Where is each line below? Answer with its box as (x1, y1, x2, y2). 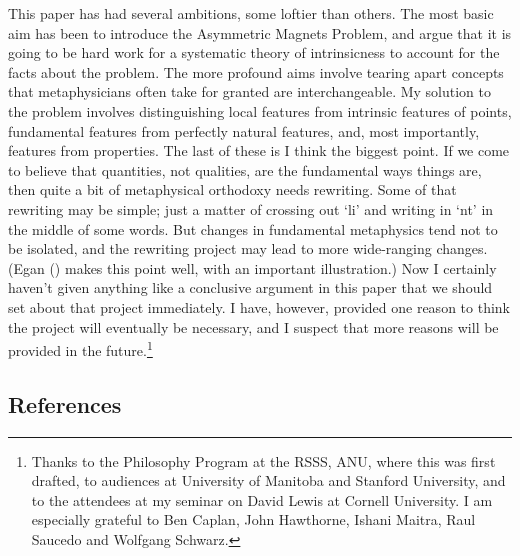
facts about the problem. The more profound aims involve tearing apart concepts (8, 61, 504, 82)
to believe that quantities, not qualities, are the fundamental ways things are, (8, 159, 482, 180)
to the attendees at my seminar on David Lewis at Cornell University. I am (31, 489, 493, 510)
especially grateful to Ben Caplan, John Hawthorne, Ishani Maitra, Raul (31, 509, 476, 530)
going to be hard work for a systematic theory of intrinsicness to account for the (8, 42, 500, 63)
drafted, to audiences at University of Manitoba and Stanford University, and (31, 470, 506, 491)
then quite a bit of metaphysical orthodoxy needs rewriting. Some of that (8, 179, 457, 200)
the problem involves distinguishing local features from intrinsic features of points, (8, 100, 512, 121)
